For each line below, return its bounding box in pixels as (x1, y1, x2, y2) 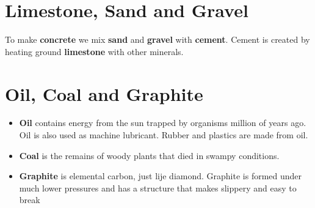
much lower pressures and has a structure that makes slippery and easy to (19, 181, 297, 194)
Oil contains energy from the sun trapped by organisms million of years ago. (19, 116, 306, 129)
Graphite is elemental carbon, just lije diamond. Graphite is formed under (19, 169, 302, 182)
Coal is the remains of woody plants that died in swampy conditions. (19, 149, 280, 162)
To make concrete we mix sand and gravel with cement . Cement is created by (5, 33, 310, 46)
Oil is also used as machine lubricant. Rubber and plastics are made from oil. (19, 128, 308, 141)
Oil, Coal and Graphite (5, 81, 203, 106)
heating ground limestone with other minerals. (5, 45, 184, 58)
